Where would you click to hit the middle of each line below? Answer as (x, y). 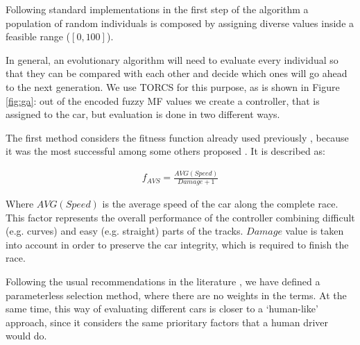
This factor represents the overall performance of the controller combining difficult (180, 217)
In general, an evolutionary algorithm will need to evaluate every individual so (172, 59)
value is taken (315, 231)
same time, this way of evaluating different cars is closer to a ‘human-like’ (162, 309)
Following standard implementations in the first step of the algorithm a (157, 9)
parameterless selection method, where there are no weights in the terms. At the (176, 295)
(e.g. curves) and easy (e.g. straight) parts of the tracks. (125, 231)
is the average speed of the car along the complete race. (220, 204)
